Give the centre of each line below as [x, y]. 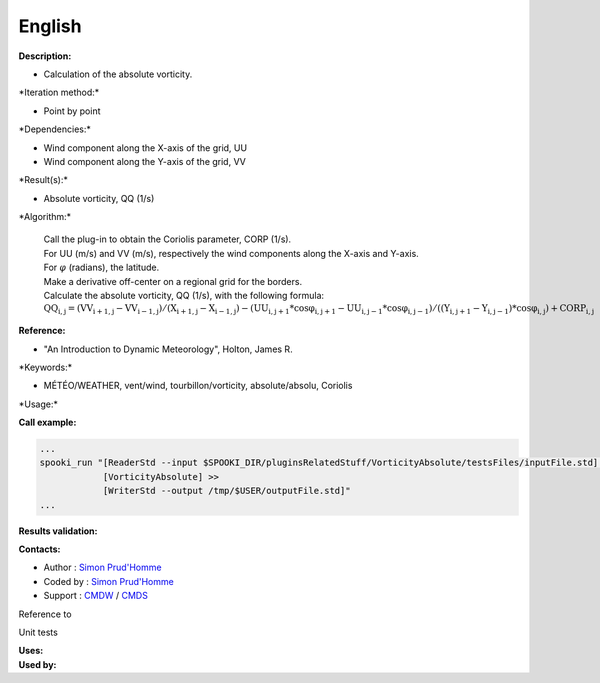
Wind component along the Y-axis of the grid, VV [145, 161]
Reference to [45, 614]
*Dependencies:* [55, 129]
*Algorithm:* [45, 217]
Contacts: [39, 549]
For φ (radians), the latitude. [101, 267]
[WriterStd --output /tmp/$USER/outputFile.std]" [226, 491]
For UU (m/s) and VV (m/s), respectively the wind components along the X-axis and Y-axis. [231, 253]
